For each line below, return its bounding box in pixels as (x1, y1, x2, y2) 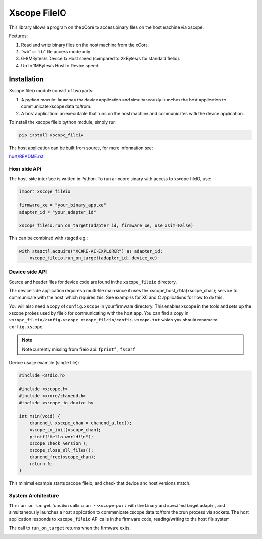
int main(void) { (19, 413, 61, 419)
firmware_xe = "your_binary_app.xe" (19, 202, 107, 208)
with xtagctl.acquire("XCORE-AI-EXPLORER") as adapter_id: (19, 248, 163, 254)
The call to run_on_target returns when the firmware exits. (9, 525, 131, 531)
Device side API (9, 269, 47, 275)
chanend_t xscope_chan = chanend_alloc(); (29, 420, 132, 426)
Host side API (9, 166, 42, 172)
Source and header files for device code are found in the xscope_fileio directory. (9, 279, 177, 285)
